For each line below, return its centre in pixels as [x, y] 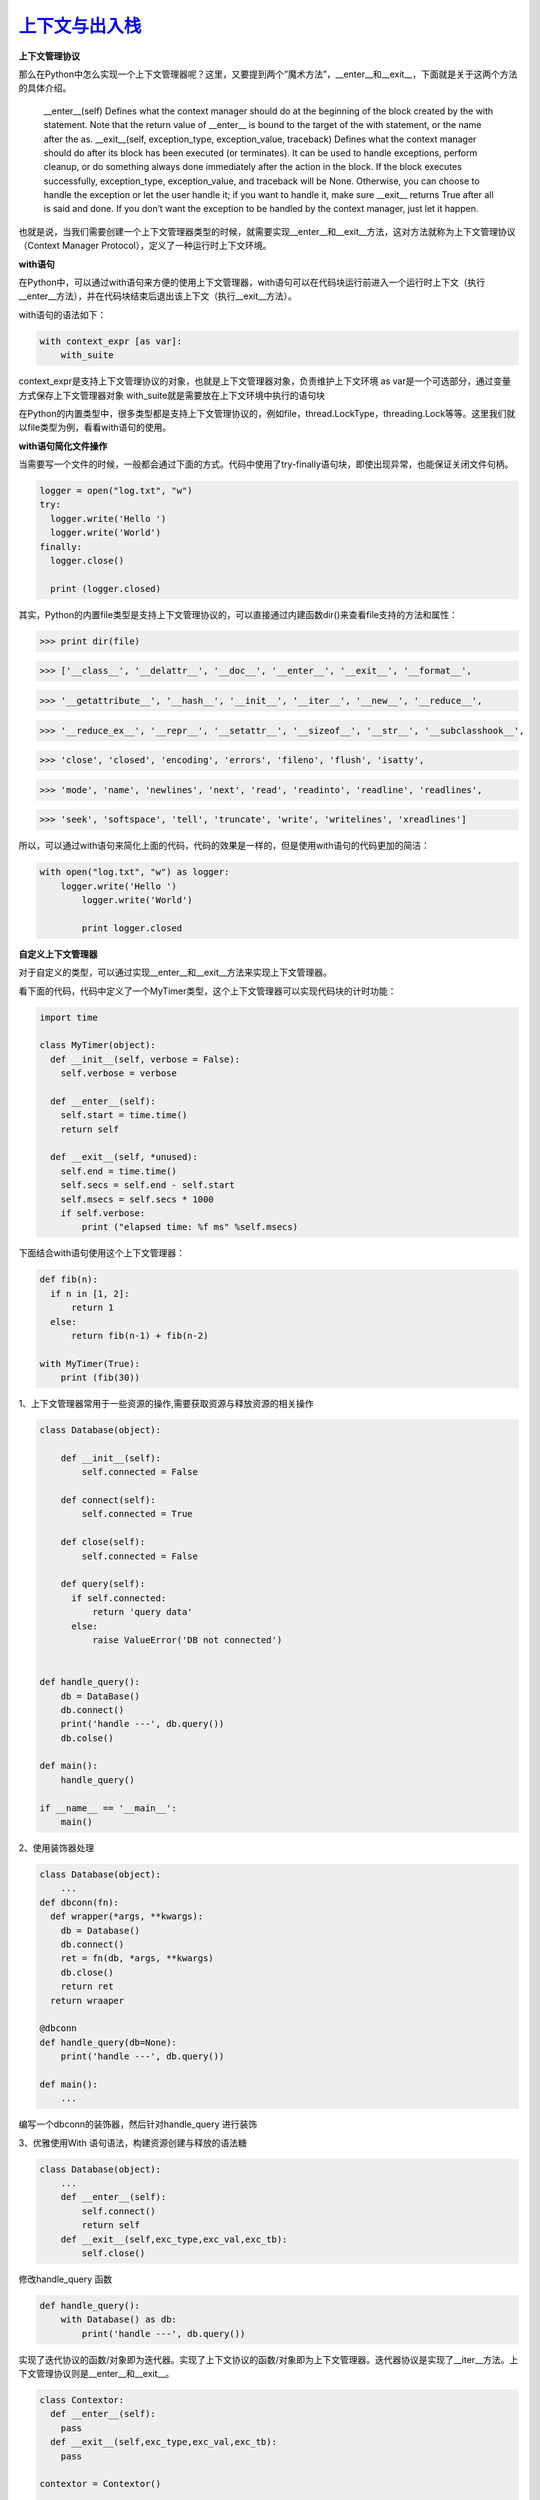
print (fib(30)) [100, 1378]
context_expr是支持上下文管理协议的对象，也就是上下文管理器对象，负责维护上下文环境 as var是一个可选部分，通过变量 [265, 381]
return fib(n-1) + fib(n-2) [140, 1335]
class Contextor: [82, 2400]
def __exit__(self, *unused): [124, 1157]
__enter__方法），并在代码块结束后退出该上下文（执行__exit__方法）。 [157, 296]
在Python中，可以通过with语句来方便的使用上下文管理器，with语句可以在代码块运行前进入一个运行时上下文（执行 [251, 282]
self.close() [113, 2253]
